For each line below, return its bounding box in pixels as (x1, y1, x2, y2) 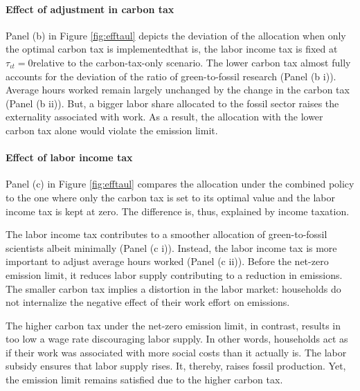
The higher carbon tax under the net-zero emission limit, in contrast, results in (6, 318, 341, 332)
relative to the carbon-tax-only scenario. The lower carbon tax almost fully (33, 55, 351, 69)
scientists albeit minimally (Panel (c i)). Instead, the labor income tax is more (6, 240, 337, 255)
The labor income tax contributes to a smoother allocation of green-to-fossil (6, 227, 327, 242)
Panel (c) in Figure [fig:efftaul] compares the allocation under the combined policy (6, 176, 354, 191)
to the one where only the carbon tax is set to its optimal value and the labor (6, 190, 335, 204)
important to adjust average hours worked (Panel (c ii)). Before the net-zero (6, 254, 329, 269)
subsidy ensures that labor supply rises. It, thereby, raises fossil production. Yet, (6, 358, 346, 373)
